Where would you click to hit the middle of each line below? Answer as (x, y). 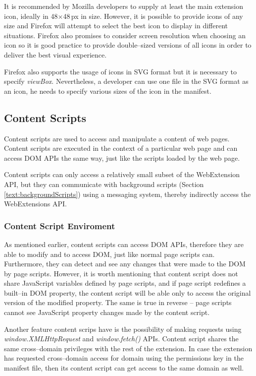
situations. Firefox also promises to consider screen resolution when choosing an (125, 35)
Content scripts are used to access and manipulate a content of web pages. (117, 138)
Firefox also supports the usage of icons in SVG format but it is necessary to (121, 71)
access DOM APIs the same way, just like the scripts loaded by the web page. (122, 157)
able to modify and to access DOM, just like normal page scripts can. (109, 254)
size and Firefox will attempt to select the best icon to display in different (116, 26)
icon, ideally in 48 (31, 16)
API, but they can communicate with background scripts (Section (104, 184)
